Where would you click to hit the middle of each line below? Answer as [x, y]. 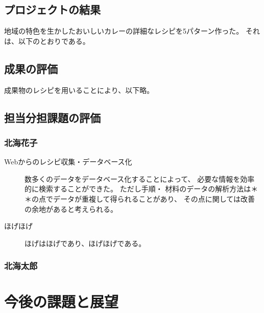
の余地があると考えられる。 [71, 209]
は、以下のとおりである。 [47, 41]
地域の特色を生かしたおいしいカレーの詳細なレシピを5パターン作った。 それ [132, 31]
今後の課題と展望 [62, 302]
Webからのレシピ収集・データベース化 [68, 162]
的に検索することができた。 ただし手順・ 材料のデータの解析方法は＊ [141, 189]
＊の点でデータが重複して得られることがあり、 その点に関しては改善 [140, 198]
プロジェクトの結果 [52, 9]
